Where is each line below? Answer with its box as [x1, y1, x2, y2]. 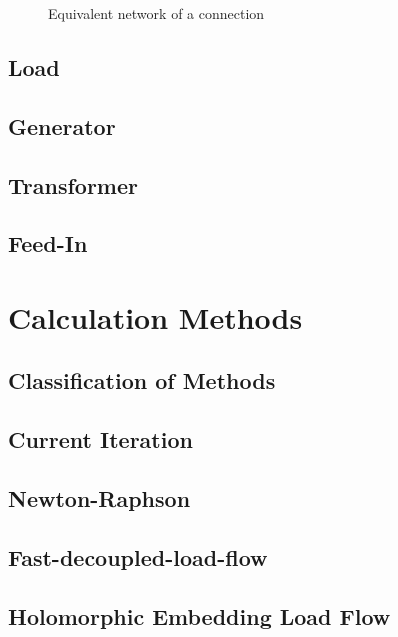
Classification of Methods [8, 365, 276, 396]
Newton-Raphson [8, 483, 191, 514]
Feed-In [8, 228, 88, 259]
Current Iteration [8, 424, 193, 455]
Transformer [8, 169, 138, 200]
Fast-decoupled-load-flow [8, 541, 268, 572]
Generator [8, 110, 116, 141]
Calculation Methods [8, 296, 303, 337]
